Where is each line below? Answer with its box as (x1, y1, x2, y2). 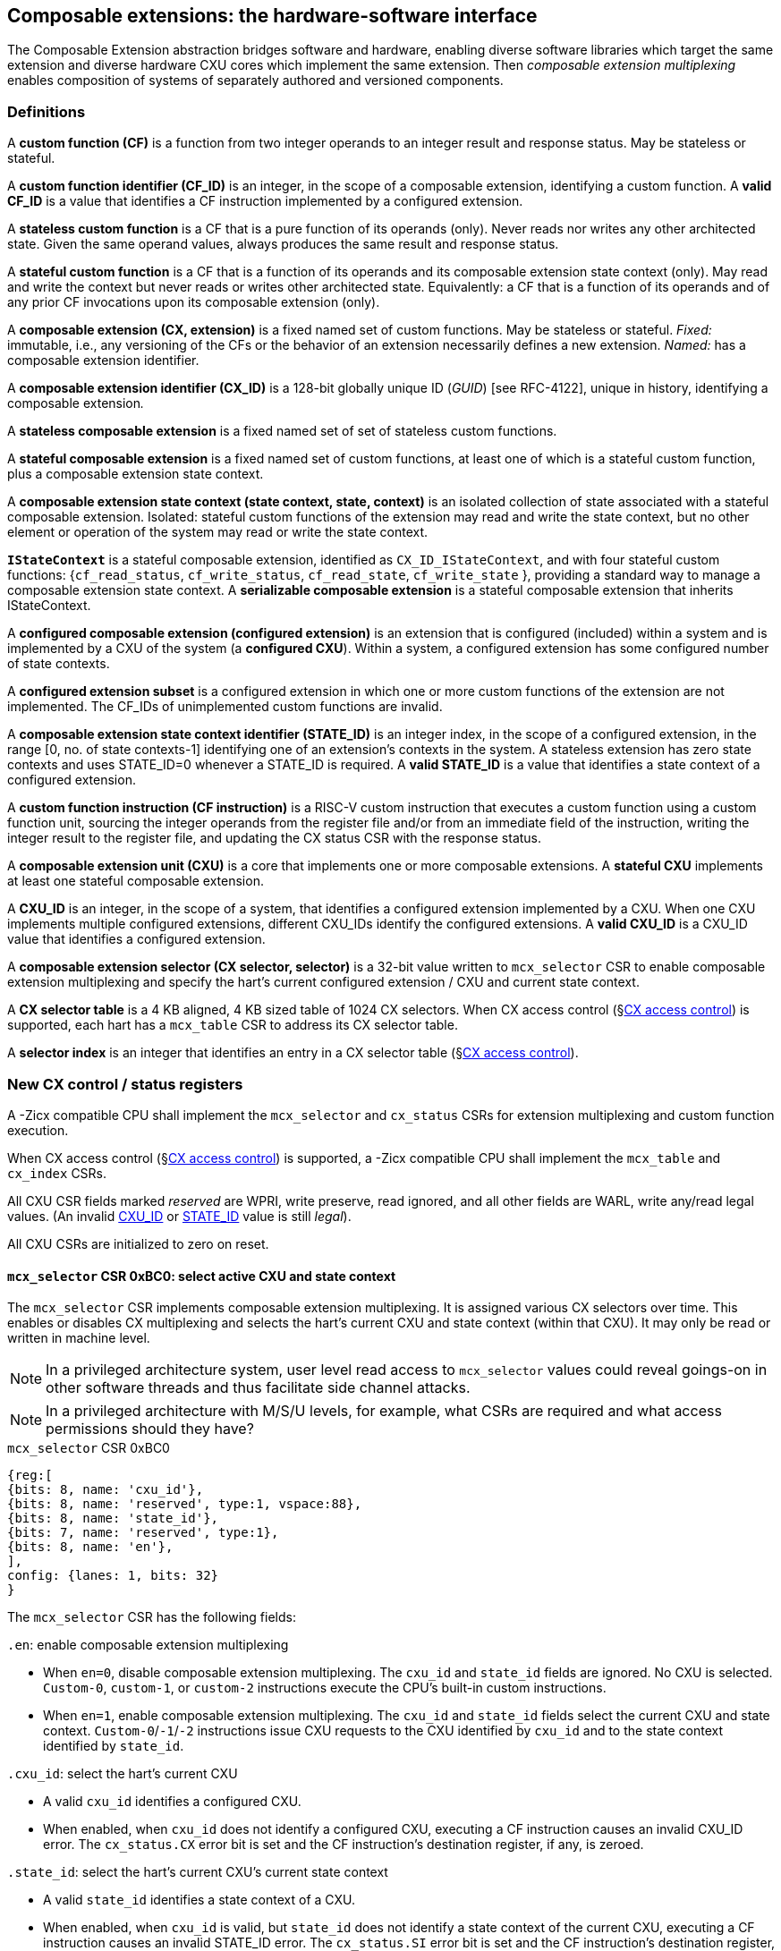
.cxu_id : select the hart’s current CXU (7, 1766, 238, 1782)
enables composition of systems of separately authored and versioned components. (7, 72, 504, 89)
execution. (7, 1122, 69, 1138)
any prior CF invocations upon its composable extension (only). (7, 294, 380, 310)
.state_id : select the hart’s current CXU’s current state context (7, 1864, 388, 1880)
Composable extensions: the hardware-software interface (7, 4, 538, 27)
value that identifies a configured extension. (7, 931, 266, 947)
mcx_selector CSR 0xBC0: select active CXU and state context (7, 1268, 396, 1284)
